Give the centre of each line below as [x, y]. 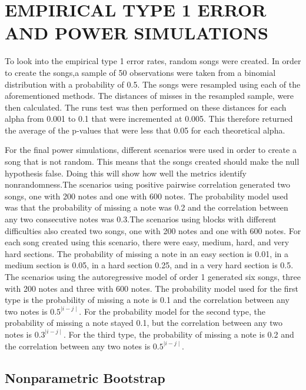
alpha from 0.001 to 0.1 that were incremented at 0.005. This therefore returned [149, 119]
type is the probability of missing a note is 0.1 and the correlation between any [147, 300]
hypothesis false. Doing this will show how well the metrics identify [126, 173]
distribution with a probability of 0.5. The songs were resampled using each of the [153, 84]
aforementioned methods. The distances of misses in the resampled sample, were [149, 96]
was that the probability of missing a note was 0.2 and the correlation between [147, 207]
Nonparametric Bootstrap [85, 377]
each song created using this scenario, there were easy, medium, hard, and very [147, 242]
